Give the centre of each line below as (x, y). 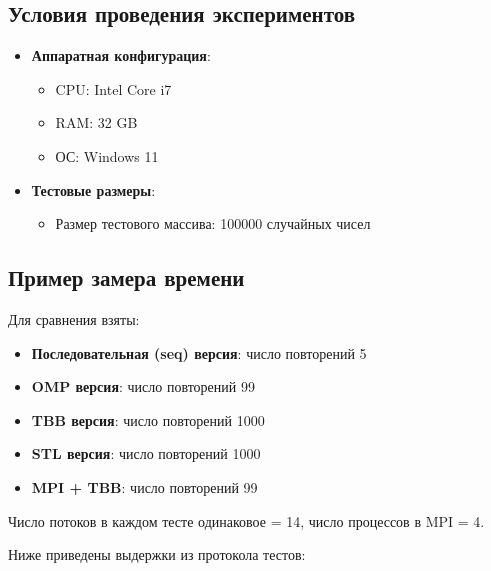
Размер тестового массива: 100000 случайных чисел (213, 223)
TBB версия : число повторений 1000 (148, 419)
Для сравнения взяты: (74, 318)
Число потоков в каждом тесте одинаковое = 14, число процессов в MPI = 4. (246, 520)
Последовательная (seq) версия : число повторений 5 (199, 352)
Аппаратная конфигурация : (121, 55)
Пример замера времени (126, 277)
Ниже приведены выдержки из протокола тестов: (157, 554)
